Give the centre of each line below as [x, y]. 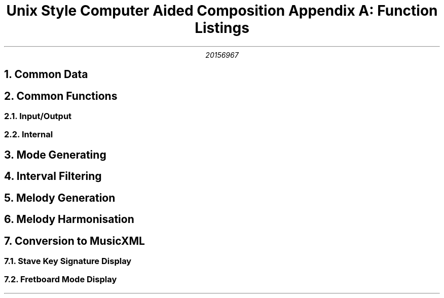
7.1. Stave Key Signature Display [68, 261]
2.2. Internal [29, 135]
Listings [222, 28]
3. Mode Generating [55, 155]
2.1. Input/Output [38, 116]
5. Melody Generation [60, 198]
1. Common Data [46, 74]
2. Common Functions [61, 96]
